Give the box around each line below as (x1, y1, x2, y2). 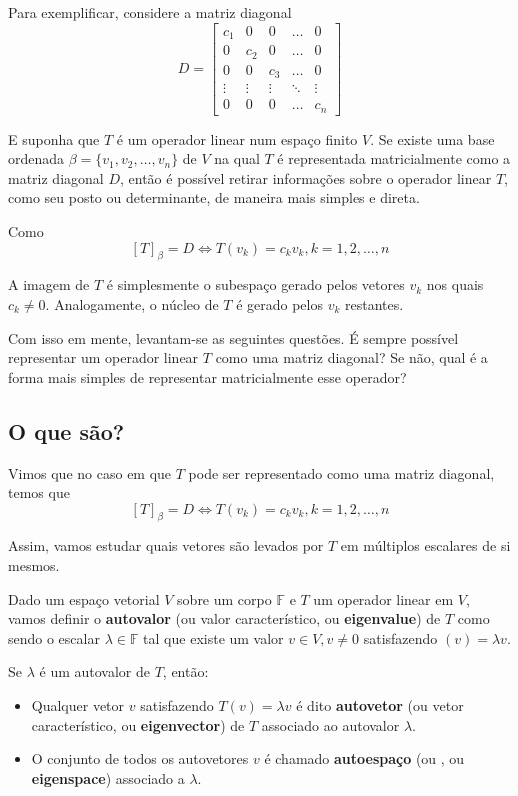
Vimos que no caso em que (8, 462, 172, 483)
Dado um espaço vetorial (8, 588, 160, 609)
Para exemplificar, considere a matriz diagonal (8, 2, 292, 22)
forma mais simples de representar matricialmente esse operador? (8, 366, 407, 387)
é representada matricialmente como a (277, 148, 511, 169)
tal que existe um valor (143, 627, 284, 648)
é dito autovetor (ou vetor (296, 695, 464, 716)
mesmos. (8, 555, 60, 576)
